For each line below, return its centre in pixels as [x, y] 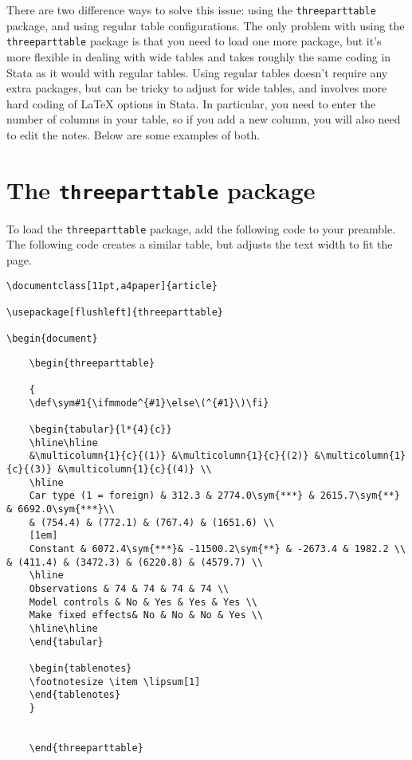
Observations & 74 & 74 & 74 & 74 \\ [129, 589]
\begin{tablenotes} [80, 668]
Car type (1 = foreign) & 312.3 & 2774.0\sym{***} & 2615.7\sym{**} [214, 496]
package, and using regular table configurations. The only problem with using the [206, 25]
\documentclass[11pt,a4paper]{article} [112, 286]
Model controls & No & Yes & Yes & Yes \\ [143, 602]
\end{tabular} [66, 642]
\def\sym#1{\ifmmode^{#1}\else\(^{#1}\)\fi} [149, 403]
